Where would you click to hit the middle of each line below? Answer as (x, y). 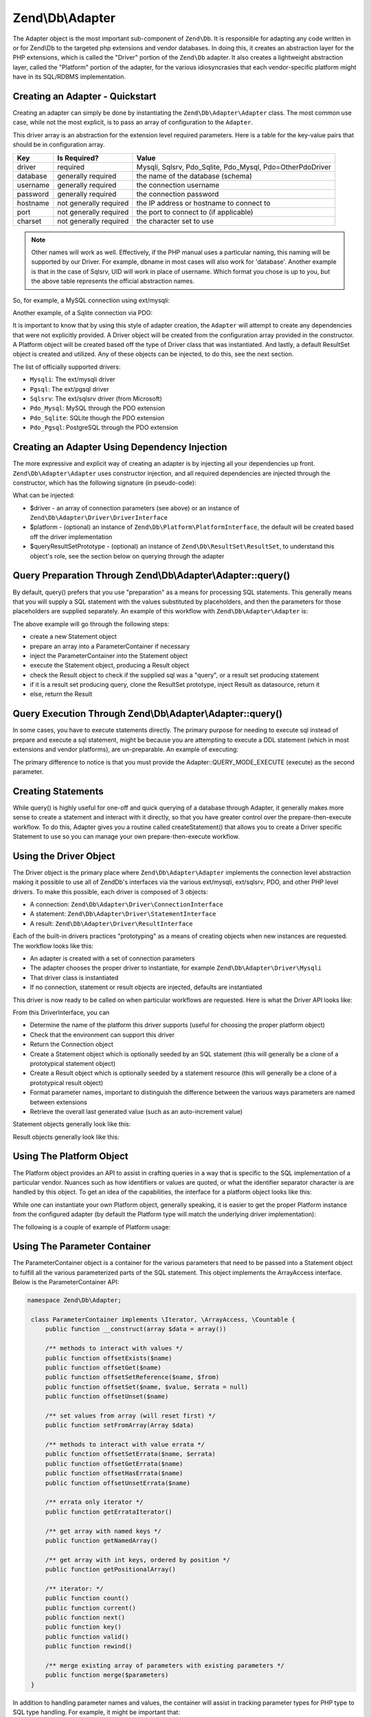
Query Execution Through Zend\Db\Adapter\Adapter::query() (148, 714)
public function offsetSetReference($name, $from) (132, 1377)
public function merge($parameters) (107, 1675)
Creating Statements (58, 791)
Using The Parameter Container (82, 1247)
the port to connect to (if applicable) (195, 212)
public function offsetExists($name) (109, 1358)
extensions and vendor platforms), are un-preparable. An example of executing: (125, 749)
